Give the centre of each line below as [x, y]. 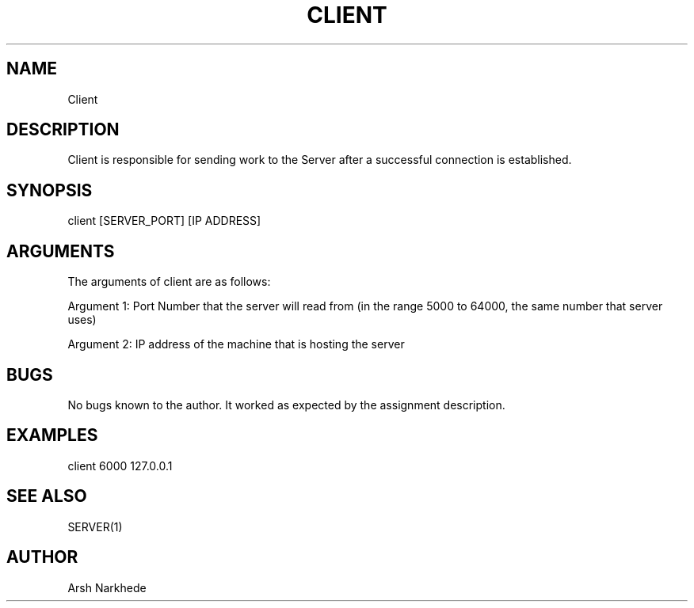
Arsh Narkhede [107, 587]
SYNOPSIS [50, 190]
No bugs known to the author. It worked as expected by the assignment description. [286, 405]
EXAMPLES [52, 435]
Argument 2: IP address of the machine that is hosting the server [236, 344]
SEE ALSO [47, 496]
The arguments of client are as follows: [169, 282]
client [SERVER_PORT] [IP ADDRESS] [164, 221]
